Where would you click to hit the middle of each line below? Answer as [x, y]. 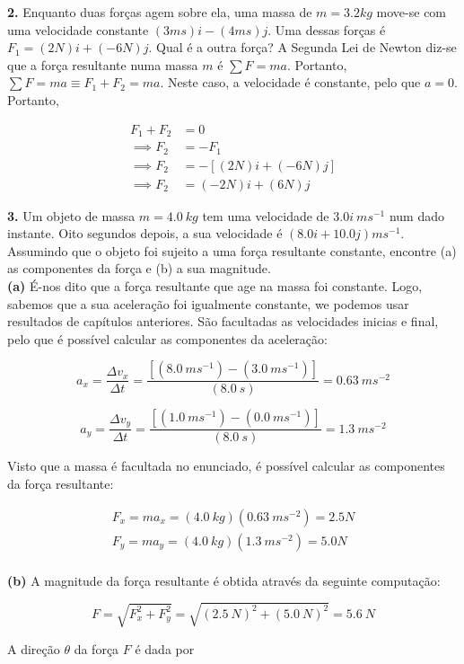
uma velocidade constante [78, 29]
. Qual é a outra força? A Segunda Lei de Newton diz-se [302, 47]
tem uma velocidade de [266, 215]
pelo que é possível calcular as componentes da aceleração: [167, 338]
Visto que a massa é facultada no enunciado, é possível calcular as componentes [226, 466]
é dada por [165, 648]
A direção [34, 648]
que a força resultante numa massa [103, 64]
